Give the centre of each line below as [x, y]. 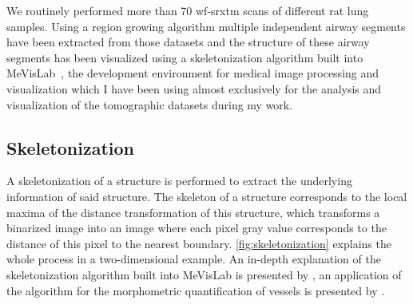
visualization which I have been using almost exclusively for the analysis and [194, 88]
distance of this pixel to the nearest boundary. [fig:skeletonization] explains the [199, 243]
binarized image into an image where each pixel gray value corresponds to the [197, 228]
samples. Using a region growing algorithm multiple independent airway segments [206, 26]
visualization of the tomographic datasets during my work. [150, 104]
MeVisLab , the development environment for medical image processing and [193, 73]
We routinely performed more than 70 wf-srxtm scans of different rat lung [188, 10]
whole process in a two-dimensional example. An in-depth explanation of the [194, 259]
